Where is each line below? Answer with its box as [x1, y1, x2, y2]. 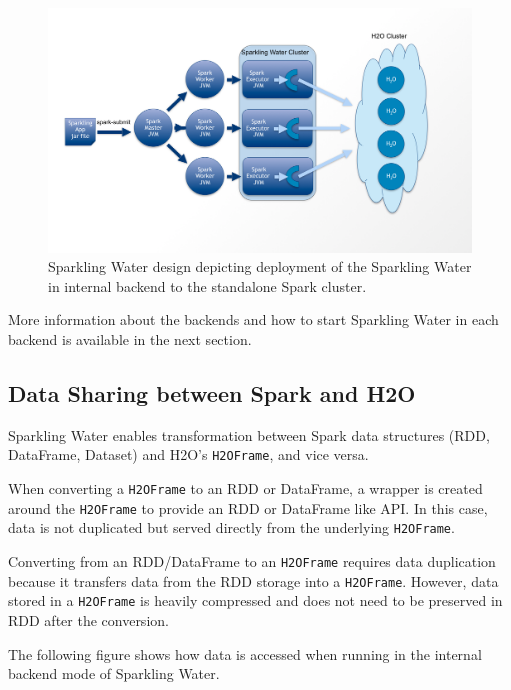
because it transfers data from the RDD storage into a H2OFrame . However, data [8, 570, 499, 591]
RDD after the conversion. [8, 610, 169, 631]
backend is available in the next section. [8, 329, 252, 350]
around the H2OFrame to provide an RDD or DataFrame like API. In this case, [8, 497, 488, 518]
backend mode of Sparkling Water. [8, 663, 220, 684]
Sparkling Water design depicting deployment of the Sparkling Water [48, 256, 472, 277]
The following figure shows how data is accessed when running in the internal [8, 643, 482, 664]
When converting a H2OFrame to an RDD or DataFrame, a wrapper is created [8, 478, 483, 499]
